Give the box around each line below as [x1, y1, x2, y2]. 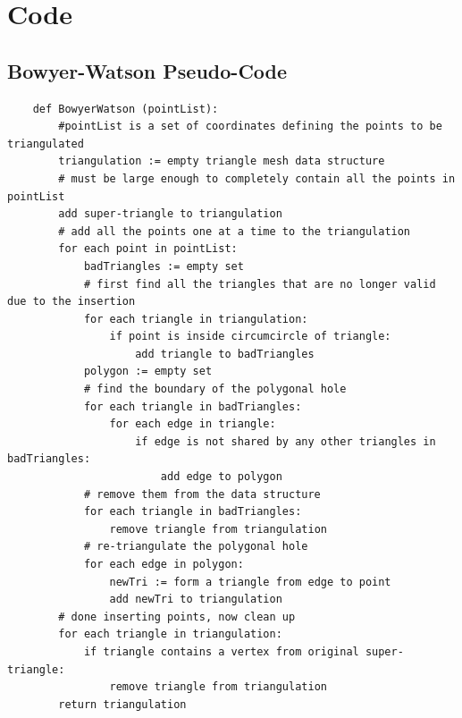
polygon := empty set [83, 365, 213, 378]
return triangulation [58, 697, 187, 711]
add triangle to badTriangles [135, 347, 315, 360]
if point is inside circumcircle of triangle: [109, 330, 391, 343]
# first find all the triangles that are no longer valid [83, 277, 436, 291]
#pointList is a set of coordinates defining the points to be [58, 120, 442, 133]
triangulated [7, 137, 84, 150]
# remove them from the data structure [83, 487, 321, 501]
